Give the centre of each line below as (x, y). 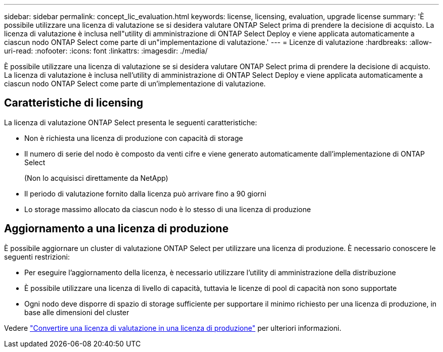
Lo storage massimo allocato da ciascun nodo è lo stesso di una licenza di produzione (168, 209)
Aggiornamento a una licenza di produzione (116, 229)
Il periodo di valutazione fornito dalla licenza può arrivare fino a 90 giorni (145, 193)
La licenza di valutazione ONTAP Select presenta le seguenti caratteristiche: (131, 122)
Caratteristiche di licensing (74, 103)
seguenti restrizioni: (37, 257)
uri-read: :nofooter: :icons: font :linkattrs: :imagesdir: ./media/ (106, 51)
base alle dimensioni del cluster (77, 312)
